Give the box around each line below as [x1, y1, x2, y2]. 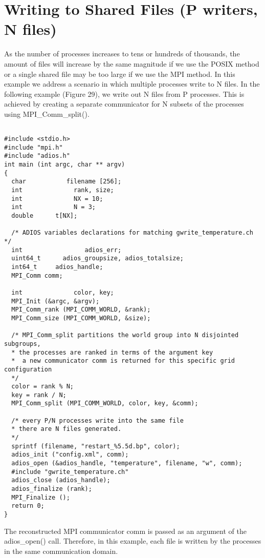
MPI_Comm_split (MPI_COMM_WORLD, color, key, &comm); [11, 400, 198, 407]
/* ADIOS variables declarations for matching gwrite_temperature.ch [11, 229, 253, 237]
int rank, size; [11, 187, 114, 194]
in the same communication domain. [4, 545, 118, 556]
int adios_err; [11, 246, 122, 254]
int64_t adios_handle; [11, 263, 103, 271]
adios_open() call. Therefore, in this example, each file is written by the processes [4, 535, 261, 546]
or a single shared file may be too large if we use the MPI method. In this [4, 68, 235, 79]
